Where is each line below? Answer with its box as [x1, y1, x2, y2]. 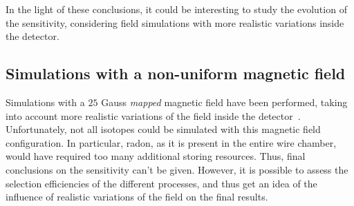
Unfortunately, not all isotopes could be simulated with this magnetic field [6, 122, 321, 136]
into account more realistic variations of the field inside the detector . [6, 108, 301, 123]
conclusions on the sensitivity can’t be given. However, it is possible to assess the [6, 162, 348, 176]
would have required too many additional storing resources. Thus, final [6, 149, 306, 163]
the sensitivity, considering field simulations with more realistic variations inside [6, 15, 344, 30]
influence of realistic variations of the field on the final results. [6, 189, 268, 204]
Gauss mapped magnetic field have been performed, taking [101, 94, 348, 109]
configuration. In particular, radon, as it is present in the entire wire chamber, [6, 135, 337, 150]
